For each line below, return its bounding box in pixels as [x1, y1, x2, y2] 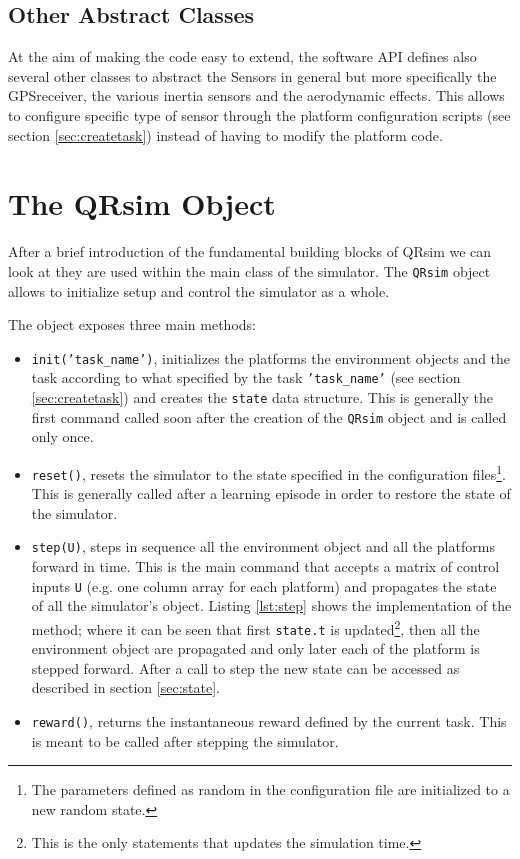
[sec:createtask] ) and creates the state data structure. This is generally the [31, 387, 493, 408]
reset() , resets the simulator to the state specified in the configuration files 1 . [31, 460, 507, 484]
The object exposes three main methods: [8, 314, 256, 335]
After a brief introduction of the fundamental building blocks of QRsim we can [8, 241, 492, 262]
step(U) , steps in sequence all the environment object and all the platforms [31, 536, 495, 557]
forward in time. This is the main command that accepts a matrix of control [31, 556, 500, 577]
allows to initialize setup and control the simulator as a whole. [8, 280, 390, 301]
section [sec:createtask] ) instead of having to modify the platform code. [8, 124, 443, 145]
